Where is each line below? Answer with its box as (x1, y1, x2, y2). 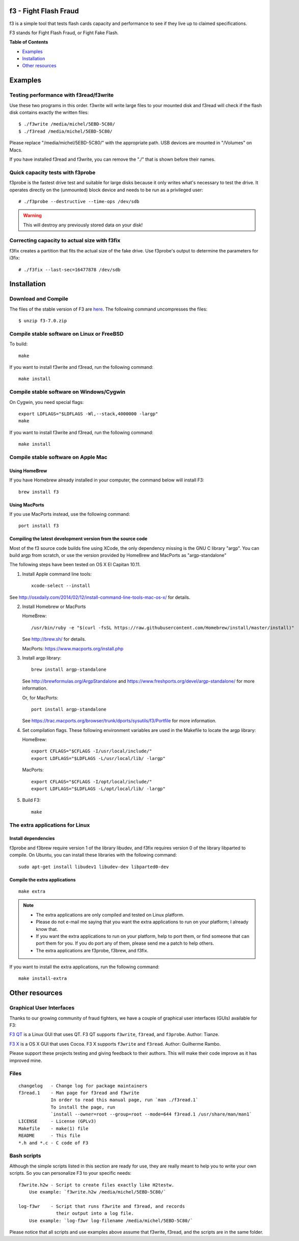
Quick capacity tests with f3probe (9, 169, 96, 176)
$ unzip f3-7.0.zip (18, 318, 67, 324)
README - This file (18, 1133, 80, 1138)
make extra (18, 888, 46, 894)
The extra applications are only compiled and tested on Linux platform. (36, 911, 184, 918)
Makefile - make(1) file (18, 1125, 89, 1131)
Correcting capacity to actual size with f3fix (9, 237, 121, 244)
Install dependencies (9, 835, 55, 842)
